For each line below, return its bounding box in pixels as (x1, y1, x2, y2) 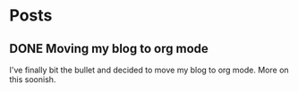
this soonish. (9, 74, 56, 85)
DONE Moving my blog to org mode (9, 41, 209, 56)
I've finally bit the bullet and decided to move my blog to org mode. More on (9, 64, 289, 75)
